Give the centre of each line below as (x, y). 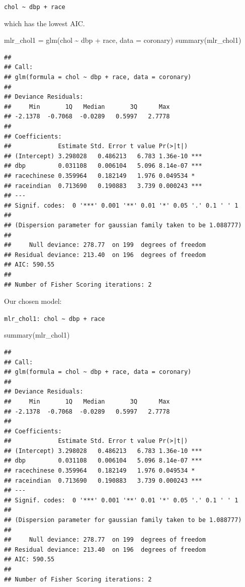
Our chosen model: (33, 301)
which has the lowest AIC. (45, 23)
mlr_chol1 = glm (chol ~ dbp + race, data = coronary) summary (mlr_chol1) (123, 40)
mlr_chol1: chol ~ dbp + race (55, 319)
